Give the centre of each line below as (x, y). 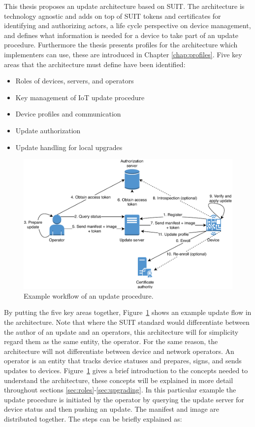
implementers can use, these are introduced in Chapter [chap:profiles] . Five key (123, 54)
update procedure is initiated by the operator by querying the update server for (124, 399)
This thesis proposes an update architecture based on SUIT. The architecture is (124, 6)
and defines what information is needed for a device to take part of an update (121, 35)
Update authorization (48, 130)
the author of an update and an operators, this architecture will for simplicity (121, 331)
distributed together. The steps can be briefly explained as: (93, 419)
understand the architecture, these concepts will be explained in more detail (119, 380)
